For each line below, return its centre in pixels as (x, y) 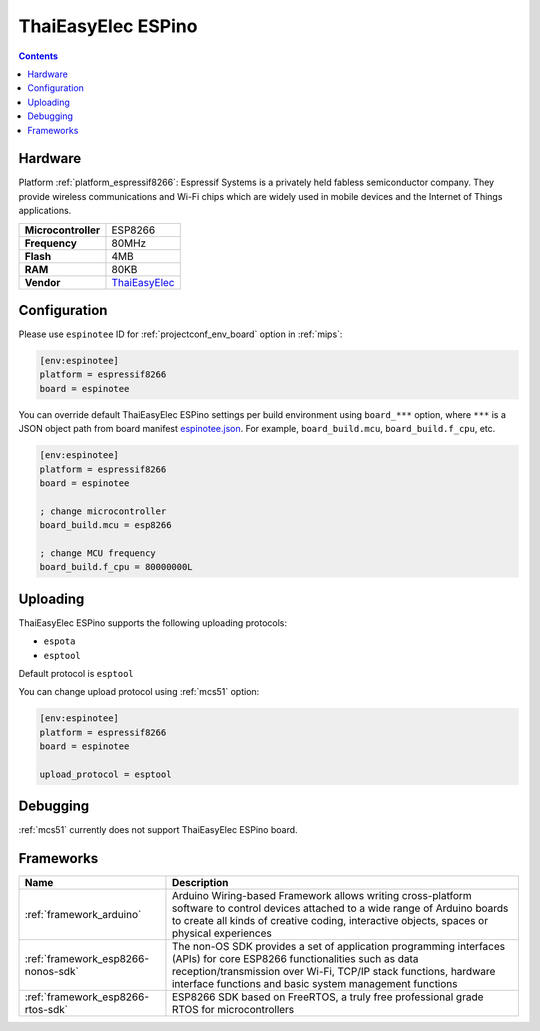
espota (59, 641)
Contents (38, 56)
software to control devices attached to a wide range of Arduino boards (340, 908)
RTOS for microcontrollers (233, 1010)
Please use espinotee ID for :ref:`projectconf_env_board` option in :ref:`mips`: (180, 334)
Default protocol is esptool (76, 674)
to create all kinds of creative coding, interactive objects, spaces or (330, 921)
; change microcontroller (103, 511)
